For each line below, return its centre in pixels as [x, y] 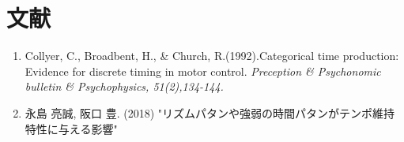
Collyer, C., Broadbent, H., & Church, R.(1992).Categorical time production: [212, 56]
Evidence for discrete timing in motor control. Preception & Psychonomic [203, 71]
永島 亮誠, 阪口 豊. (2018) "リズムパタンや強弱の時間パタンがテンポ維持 [210, 112]
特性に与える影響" [71, 128]
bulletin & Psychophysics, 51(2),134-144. [124, 86]
